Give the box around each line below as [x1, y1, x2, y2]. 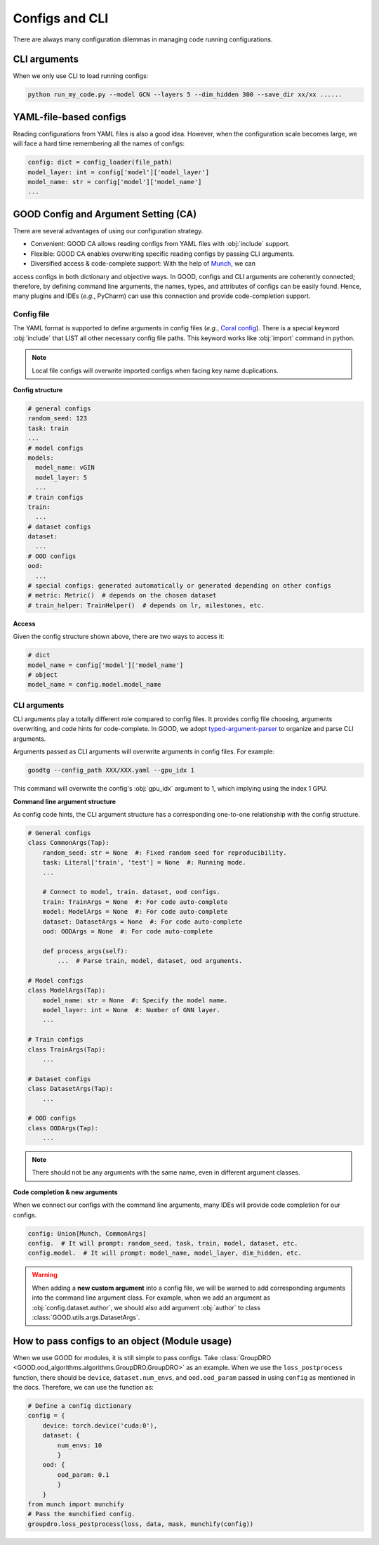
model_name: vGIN [35, 464, 95, 472]
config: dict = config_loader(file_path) [27, 158, 173, 167]
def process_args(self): [42, 947, 128, 955]
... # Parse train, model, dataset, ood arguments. [57, 957, 243, 965]
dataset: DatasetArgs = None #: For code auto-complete [42, 917, 243, 926]
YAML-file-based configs [13, 111, 126, 123]
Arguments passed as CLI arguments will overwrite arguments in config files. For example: [13, 747, 275, 756]
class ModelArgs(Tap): [27, 986, 106, 995]
